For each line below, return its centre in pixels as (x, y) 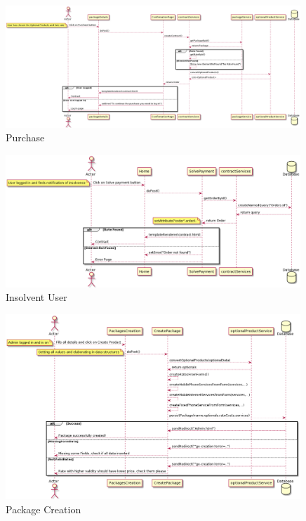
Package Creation (44, 509)
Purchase (25, 137)
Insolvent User (36, 297)
